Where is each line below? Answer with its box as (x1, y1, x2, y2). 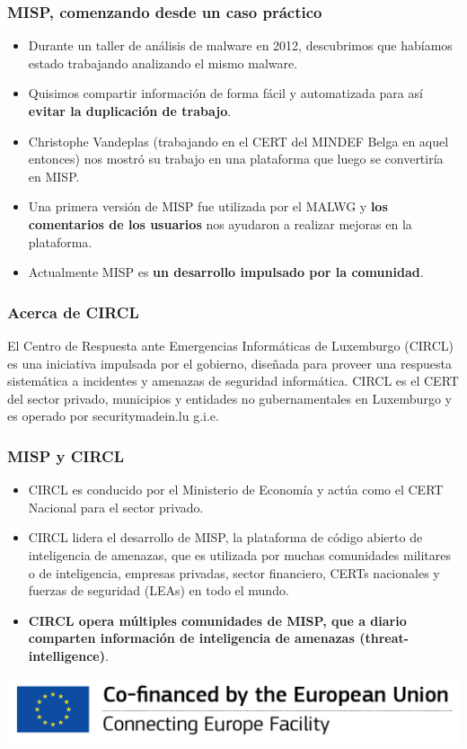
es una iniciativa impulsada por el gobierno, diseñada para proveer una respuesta (7, 353, 452, 372)
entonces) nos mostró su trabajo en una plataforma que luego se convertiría (28, 149, 444, 168)
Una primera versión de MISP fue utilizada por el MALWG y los (28, 197, 388, 216)
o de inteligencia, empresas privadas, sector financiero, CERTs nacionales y (28, 563, 440, 582)
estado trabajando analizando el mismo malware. (28, 53, 298, 72)
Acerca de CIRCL (7, 300, 139, 323)
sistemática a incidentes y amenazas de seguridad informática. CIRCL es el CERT (7, 371, 459, 390)
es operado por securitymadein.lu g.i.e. (7, 406, 219, 425)
